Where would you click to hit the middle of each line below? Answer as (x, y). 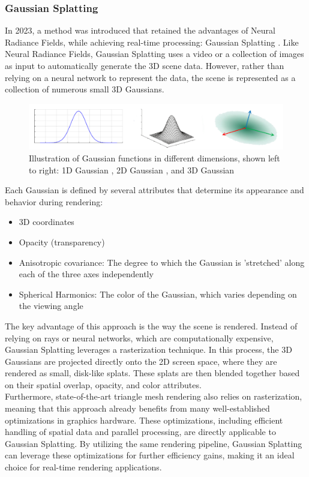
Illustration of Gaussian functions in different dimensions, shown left (154, 157)
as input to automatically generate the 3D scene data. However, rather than (145, 65)
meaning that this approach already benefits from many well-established (137, 408)
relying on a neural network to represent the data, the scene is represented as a (150, 77)
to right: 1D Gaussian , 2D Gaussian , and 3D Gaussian (132, 169)
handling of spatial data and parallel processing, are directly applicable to (140, 432)
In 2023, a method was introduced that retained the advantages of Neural (140, 30)
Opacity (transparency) (62, 241)
